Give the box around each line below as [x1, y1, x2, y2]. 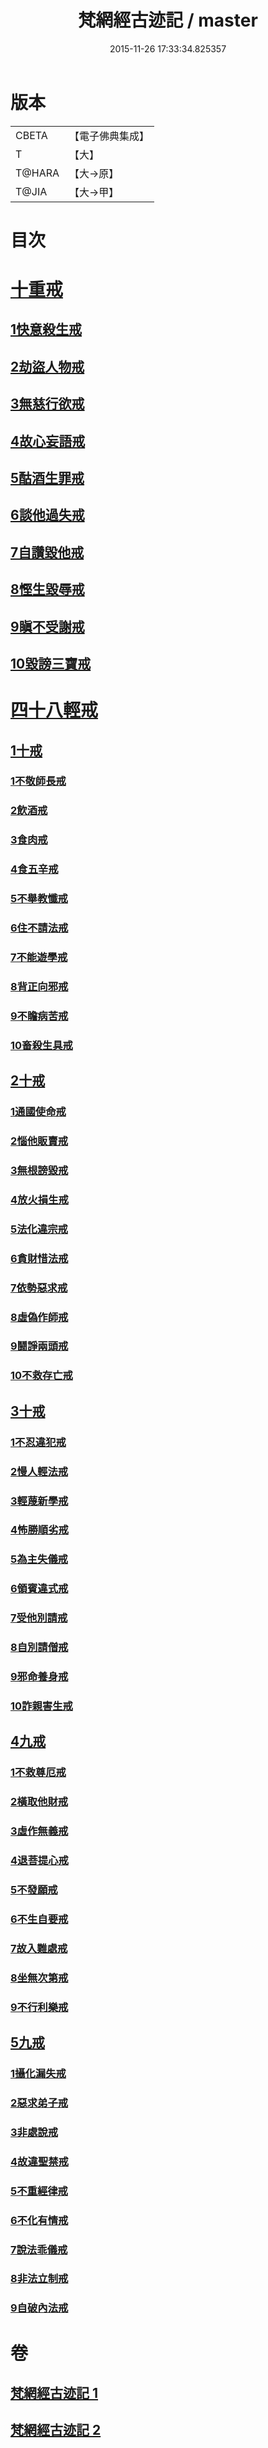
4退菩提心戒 [10, 1854, 69, 1868]
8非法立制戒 [10, 2272, 69, 2286]
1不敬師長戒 [10, 774, 67, 788]
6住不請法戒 [10, 921, 69, 935]
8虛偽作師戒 [10, 1310, 69, 1324]
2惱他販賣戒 [10, 1134, 69, 1148]
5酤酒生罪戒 [10, 470, 85, 487]
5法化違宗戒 [10, 1222, 68, 1236]
